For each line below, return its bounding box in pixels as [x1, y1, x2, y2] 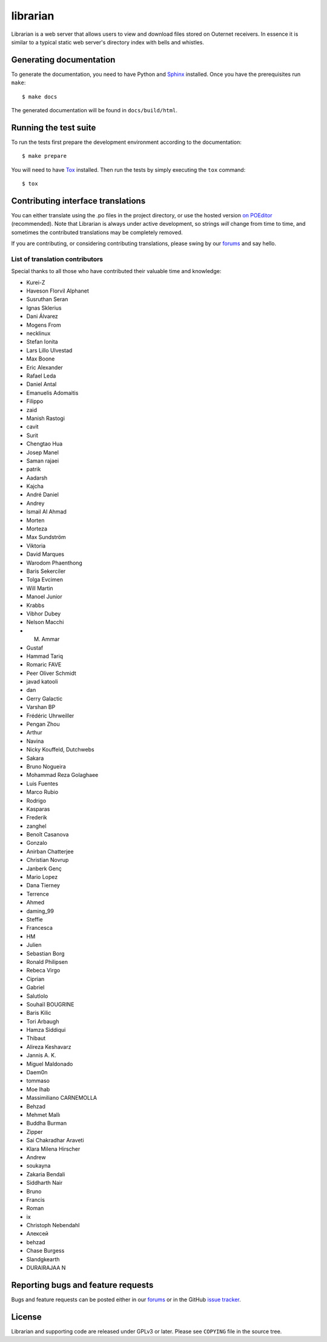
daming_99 [26, 907, 54, 915]
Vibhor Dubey [26, 610, 61, 617]
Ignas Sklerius [26, 304, 62, 311]
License [11, 1312, 42, 1322]
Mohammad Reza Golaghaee [26, 771, 99, 779]
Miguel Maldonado [26, 1060, 73, 1068]
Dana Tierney [26, 882, 61, 889]
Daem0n [26, 1069, 48, 1076]
